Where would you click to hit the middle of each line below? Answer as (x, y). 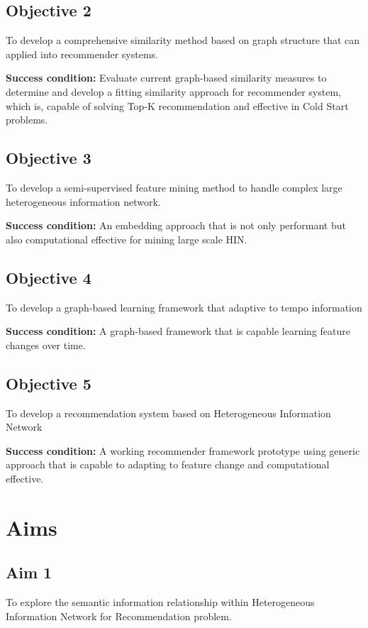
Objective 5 (49, 383)
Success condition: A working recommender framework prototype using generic (183, 450)
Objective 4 (49, 277)
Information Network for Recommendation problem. (119, 616)
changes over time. (46, 345)
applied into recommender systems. (82, 54)
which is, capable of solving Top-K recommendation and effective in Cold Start (177, 105)
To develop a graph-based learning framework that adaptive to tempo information (184, 307)
